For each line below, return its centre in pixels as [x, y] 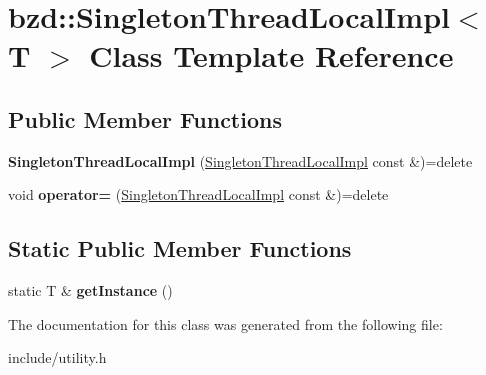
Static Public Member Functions [180, 248]
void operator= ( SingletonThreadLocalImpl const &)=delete [198, 194]
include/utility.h [57, 357]
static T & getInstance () [90, 290]
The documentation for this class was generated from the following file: [225, 323]
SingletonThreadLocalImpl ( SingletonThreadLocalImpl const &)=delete [240, 160]
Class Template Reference [271, 55]
